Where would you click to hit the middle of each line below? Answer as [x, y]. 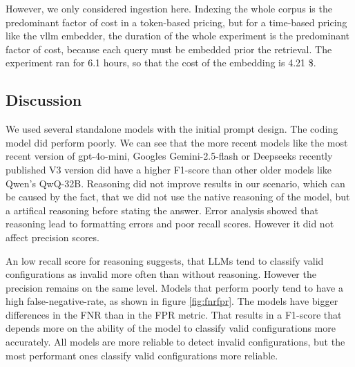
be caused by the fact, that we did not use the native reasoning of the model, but [178, 197]
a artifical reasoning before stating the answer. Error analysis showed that [162, 210]
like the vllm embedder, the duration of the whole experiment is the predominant [178, 36]
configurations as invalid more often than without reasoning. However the [161, 274]
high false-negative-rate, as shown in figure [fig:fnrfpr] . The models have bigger [172, 301]
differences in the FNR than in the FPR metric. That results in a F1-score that [174, 314]
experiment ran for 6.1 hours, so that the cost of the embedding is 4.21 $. [161, 63]
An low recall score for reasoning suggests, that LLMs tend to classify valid [165, 260]
